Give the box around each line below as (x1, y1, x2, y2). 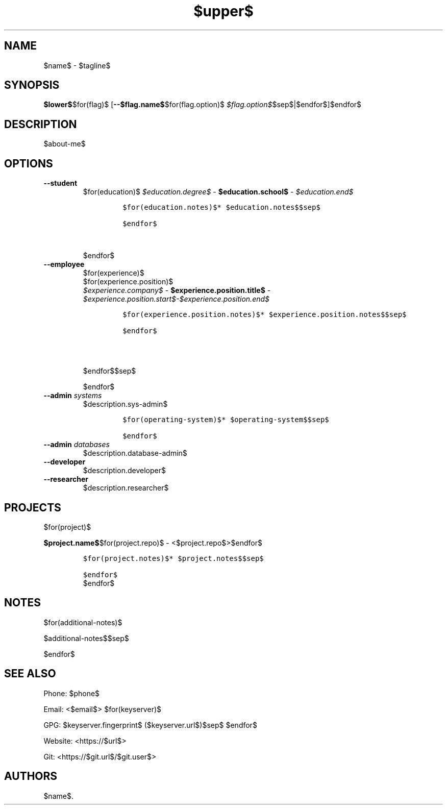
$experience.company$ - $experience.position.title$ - (83, 286, 271, 295)
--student (43, 179, 78, 188)
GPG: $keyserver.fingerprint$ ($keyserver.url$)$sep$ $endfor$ (43, 720, 257, 729)
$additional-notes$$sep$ (43, 633, 129, 643)
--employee (43, 260, 85, 269)
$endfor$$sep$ (83, 366, 136, 376)
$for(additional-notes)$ (43, 618, 122, 627)
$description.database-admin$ (83, 449, 187, 458)
